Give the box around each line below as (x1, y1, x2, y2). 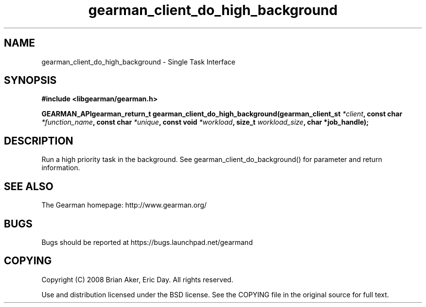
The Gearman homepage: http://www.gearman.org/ (41, 201, 207, 210)
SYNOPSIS (4, 74, 57, 87)
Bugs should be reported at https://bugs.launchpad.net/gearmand (41, 238, 253, 246)
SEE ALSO (4, 180, 53, 193)
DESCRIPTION (4, 134, 73, 147)
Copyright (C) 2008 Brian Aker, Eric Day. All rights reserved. (41, 275, 233, 284)
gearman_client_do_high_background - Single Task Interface (41, 57, 235, 66)
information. (41, 163, 80, 172)
